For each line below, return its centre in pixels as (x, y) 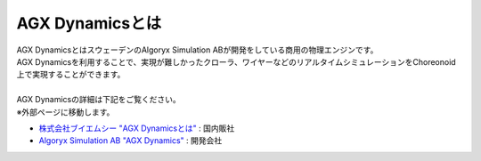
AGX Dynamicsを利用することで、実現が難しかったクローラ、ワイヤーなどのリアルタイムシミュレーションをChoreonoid (236, 61)
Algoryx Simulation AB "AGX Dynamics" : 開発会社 (130, 141)
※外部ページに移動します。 (65, 112)
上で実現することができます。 (71, 75)
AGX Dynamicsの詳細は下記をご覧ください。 (99, 100)
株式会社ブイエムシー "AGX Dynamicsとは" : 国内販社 (137, 128)
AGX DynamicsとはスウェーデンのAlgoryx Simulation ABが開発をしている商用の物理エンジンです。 (197, 50)
